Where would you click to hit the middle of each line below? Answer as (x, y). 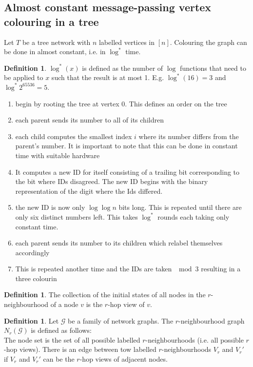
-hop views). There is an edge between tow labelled (80, 349)
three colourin (36, 278)
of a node (64, 304)
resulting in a (221, 269)
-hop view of (126, 304)
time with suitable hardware (58, 155)
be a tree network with (56, 42)
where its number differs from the (189, 136)
